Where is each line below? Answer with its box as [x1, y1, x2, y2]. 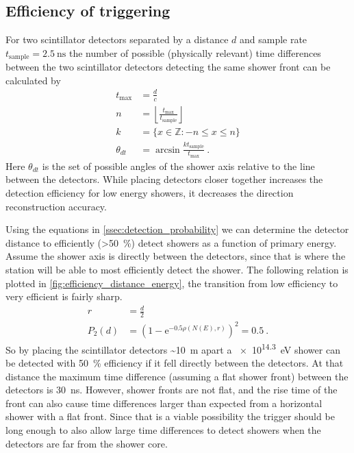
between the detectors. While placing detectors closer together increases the [5, 172, 323, 186]
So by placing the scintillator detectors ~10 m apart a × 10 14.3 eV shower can [5, 340, 340, 356]
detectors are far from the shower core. [5, 436, 168, 450]
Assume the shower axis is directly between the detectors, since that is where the [5, 249, 346, 263]
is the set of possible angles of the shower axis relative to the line [42, 158, 315, 173]
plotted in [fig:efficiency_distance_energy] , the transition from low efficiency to [5, 276, 338, 290]
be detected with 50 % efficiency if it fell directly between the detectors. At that [5, 355, 344, 369]
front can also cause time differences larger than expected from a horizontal [5, 395, 323, 410]
